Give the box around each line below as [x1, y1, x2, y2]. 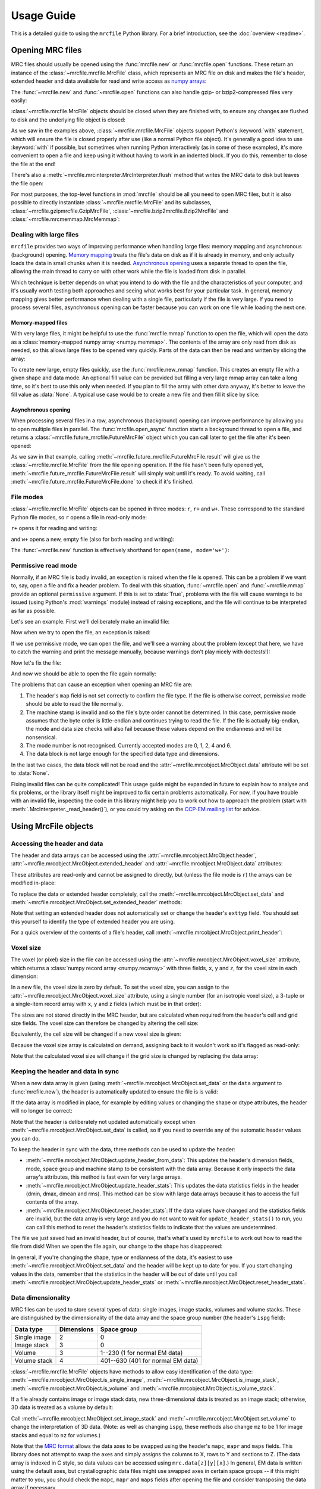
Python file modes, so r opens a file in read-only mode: [11, 513, 147, 521]
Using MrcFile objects [11, 821, 94, 831]
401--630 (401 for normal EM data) [100, 1356, 199, 1365]
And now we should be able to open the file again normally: [11, 670, 157, 677]
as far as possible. [11, 607, 56, 614]
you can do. [11, 1135, 40, 1142]
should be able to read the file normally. [26, 700, 123, 708]
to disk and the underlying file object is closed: [11, 116, 126, 123]
